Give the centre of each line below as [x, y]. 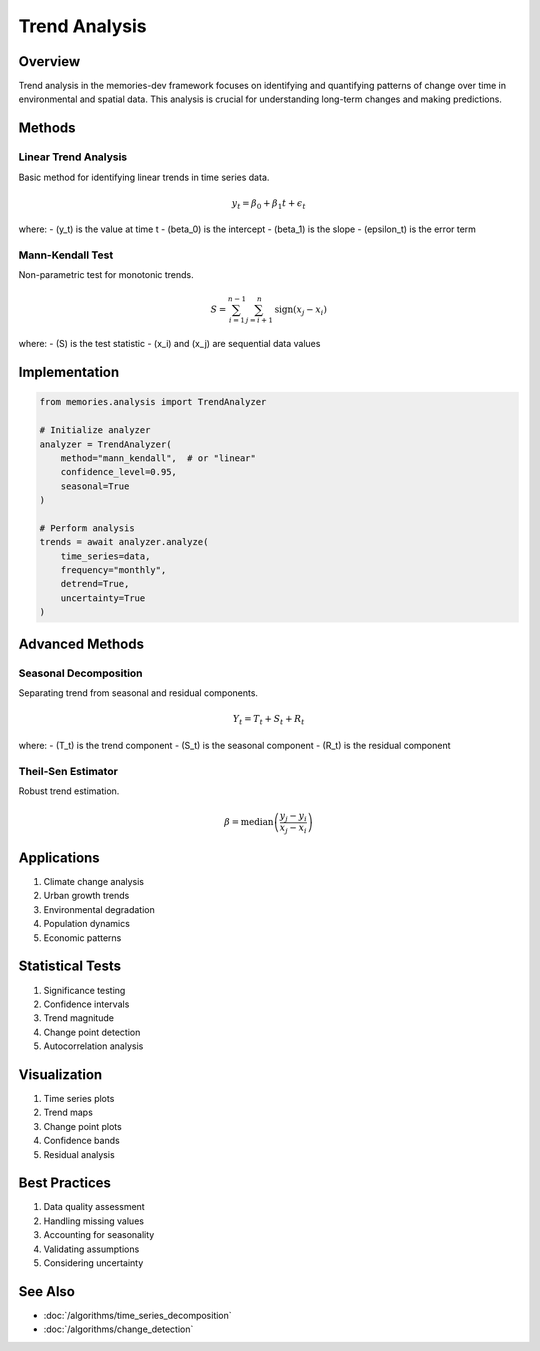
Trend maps [68, 1112]
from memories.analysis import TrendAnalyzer [153, 402]
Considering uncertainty [93, 1263]
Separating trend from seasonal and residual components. [138, 693]
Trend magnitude [79, 1018]
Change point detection [92, 1032]
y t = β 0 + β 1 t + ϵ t [269, 204]
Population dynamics [86, 924]
